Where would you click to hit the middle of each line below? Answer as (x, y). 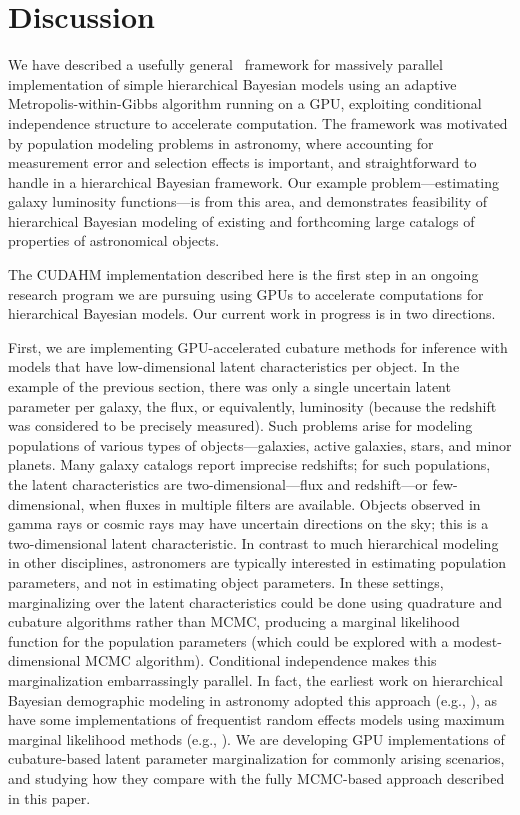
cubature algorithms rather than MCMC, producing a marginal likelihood (234, 621)
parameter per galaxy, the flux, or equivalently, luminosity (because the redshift (252, 405)
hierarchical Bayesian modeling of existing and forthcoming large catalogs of (241, 220)
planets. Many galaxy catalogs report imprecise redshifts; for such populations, (249, 464)
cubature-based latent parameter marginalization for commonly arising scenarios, (256, 758)
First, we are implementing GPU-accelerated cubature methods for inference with (258, 346)
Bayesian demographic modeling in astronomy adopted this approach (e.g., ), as (253, 699)
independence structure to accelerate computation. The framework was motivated (258, 122)
